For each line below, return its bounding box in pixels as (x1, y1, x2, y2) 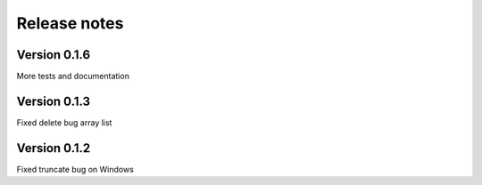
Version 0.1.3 (16, 93, 91, 109)
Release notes (16, 13, 124, 33)
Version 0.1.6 (16, 47, 91, 62)
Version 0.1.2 (16, 141, 91, 156)
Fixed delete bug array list (16, 117, 112, 128)
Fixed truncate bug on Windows (16, 164, 134, 174)
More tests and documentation (16, 71, 129, 82)
